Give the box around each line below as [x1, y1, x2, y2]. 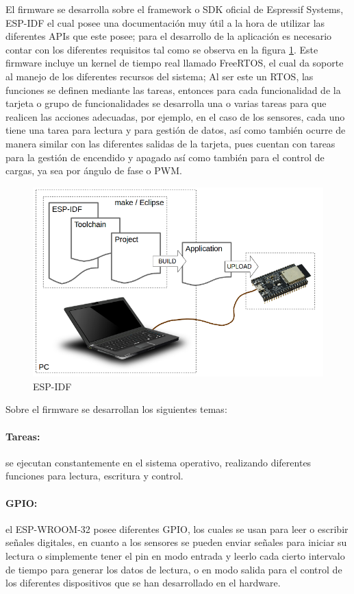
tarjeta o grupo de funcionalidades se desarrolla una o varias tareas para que [5, 96, 327, 110]
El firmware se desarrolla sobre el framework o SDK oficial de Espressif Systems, [5, 2, 344, 16]
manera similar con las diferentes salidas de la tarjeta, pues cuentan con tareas [5, 136, 336, 150]
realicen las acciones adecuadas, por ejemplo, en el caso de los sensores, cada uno [5, 109, 345, 123]
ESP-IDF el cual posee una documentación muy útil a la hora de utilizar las [5, 15, 325, 29]
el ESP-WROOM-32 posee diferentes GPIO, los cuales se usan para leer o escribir [5, 521, 349, 536]
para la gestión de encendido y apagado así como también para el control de [5, 150, 325, 164]
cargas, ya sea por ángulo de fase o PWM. [5, 163, 182, 178]
